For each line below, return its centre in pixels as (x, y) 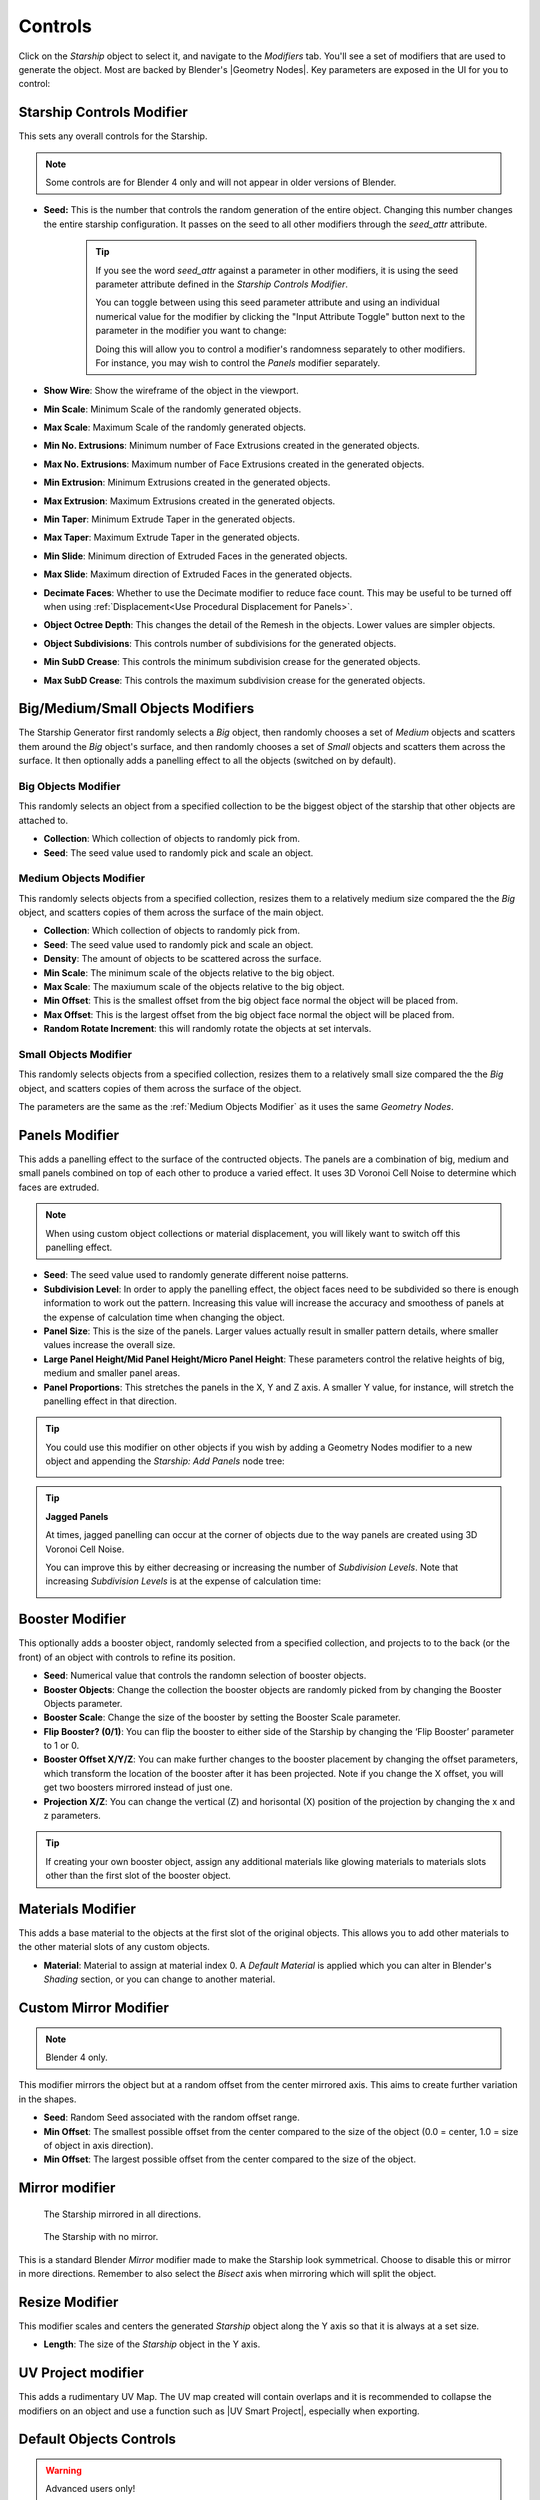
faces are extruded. (59, 1187)
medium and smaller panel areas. (111, 1373)
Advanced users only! (90, 2489)
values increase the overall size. (109, 1345)
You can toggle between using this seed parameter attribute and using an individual (267, 302)
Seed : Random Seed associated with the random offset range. (171, 2117)
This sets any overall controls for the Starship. (113, 136)
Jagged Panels (77, 1516)
